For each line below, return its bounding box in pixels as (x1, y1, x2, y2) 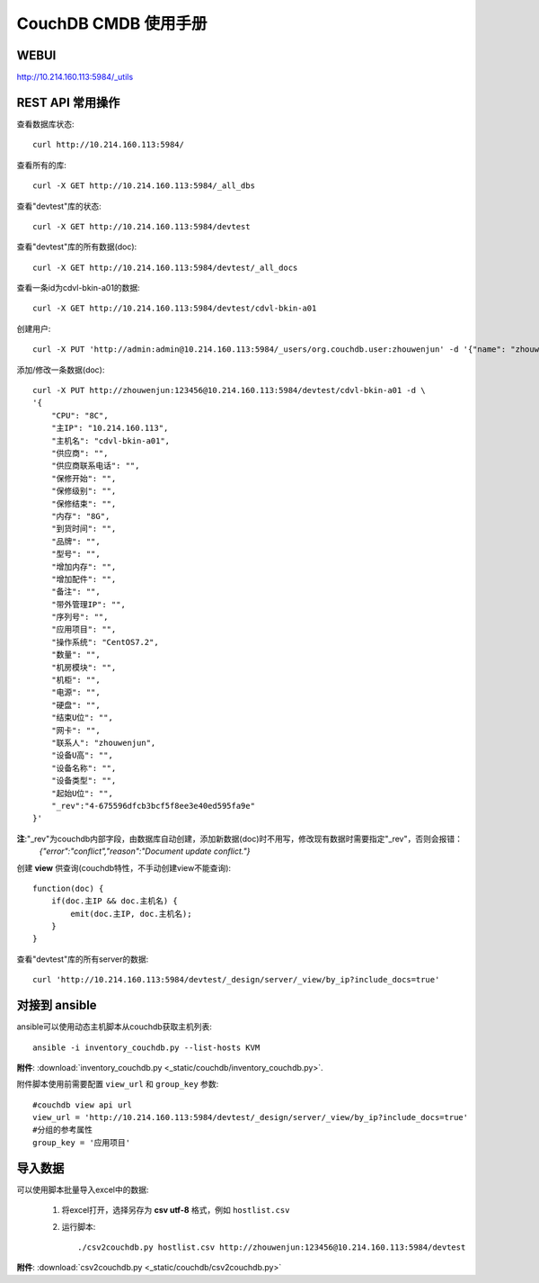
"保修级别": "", (50, 486, 117, 497)
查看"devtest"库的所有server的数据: (16, 954, 149, 964)
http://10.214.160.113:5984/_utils (16, 72, 134, 83)
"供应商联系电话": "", (50, 461, 140, 471)
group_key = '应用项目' (32, 1137, 131, 1147)
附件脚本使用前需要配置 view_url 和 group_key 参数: (16, 1079, 219, 1090)
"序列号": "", (50, 612, 109, 623)
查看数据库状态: (16, 118, 75, 130)
